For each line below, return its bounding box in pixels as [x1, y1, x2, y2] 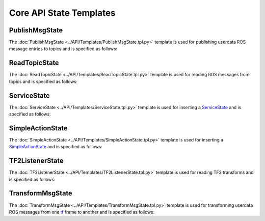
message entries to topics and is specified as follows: [9, 46, 118, 52]
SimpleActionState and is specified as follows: [9, 144, 103, 150]
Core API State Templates [9, 7, 116, 18]
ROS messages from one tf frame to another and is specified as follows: [9, 209, 155, 215]
